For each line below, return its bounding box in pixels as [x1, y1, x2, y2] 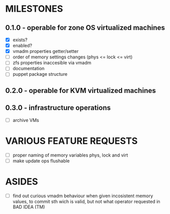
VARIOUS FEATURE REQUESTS [5, 135, 138, 146]
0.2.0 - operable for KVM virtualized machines [5, 86, 156, 95]
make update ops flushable [12, 158, 70, 164]
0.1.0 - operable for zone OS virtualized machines [5, 23, 165, 32]
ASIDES [5, 176, 38, 187]
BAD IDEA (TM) [12, 204, 45, 210]
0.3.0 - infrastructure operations [5, 104, 111, 112]
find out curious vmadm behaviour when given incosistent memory [12, 193, 154, 199]
